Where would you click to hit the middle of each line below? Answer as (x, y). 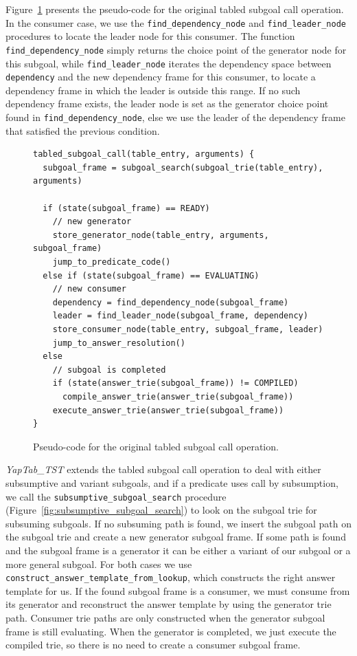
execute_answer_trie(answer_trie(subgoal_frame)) (168, 410)
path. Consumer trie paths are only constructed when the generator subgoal (165, 617)
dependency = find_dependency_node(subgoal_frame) (171, 302)
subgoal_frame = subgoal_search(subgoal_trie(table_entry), (183, 167)
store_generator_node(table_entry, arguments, (161, 235)
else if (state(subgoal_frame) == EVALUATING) (151, 275)
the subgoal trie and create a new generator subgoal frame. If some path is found (176, 537)
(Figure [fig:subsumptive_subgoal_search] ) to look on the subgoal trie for (161, 510)
